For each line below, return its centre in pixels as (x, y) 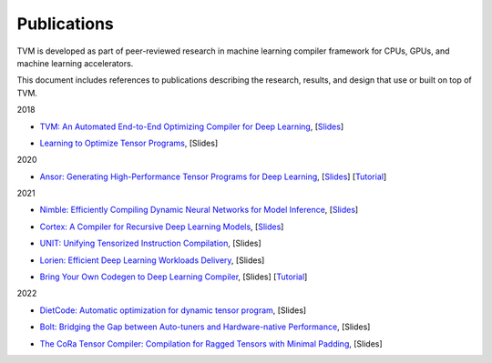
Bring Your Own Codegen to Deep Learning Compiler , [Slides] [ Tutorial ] (174, 277)
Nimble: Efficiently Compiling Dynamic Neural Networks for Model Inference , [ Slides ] (199, 210)
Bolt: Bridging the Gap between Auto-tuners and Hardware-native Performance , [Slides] (205, 327)
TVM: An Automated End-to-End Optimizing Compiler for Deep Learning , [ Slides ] (192, 126)
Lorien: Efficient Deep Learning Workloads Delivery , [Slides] (152, 260)
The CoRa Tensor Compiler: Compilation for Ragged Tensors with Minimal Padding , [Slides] (211, 343)
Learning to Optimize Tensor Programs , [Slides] (129, 143)
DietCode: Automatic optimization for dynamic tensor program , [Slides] (173, 310)
